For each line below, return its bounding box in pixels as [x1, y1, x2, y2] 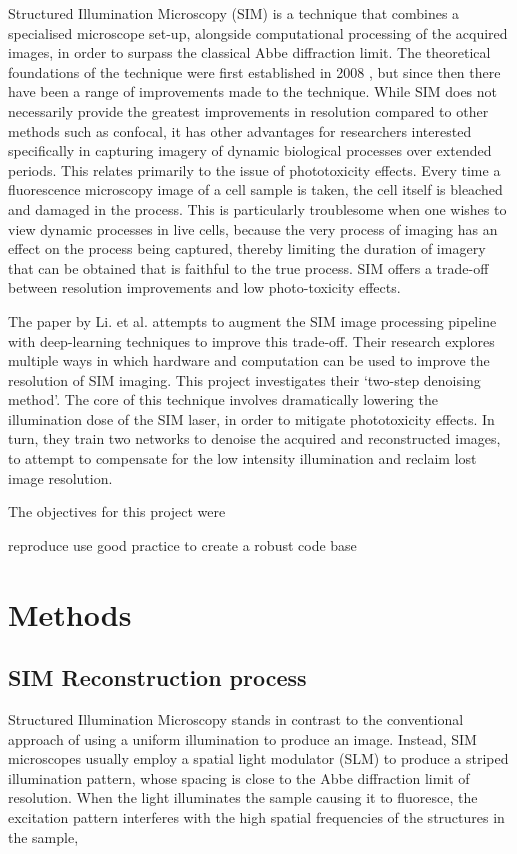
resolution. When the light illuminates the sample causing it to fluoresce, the [8, 787, 478, 808]
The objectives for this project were [8, 501, 226, 522]
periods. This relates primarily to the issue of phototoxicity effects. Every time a [8, 159, 501, 180]
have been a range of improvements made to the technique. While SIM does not [8, 81, 498, 102]
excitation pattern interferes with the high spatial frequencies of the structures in [8, 806, 505, 827]
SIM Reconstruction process [8, 662, 307, 693]
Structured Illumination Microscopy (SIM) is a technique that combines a [8, 3, 460, 23]
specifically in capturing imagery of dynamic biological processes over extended [8, 140, 492, 161]
